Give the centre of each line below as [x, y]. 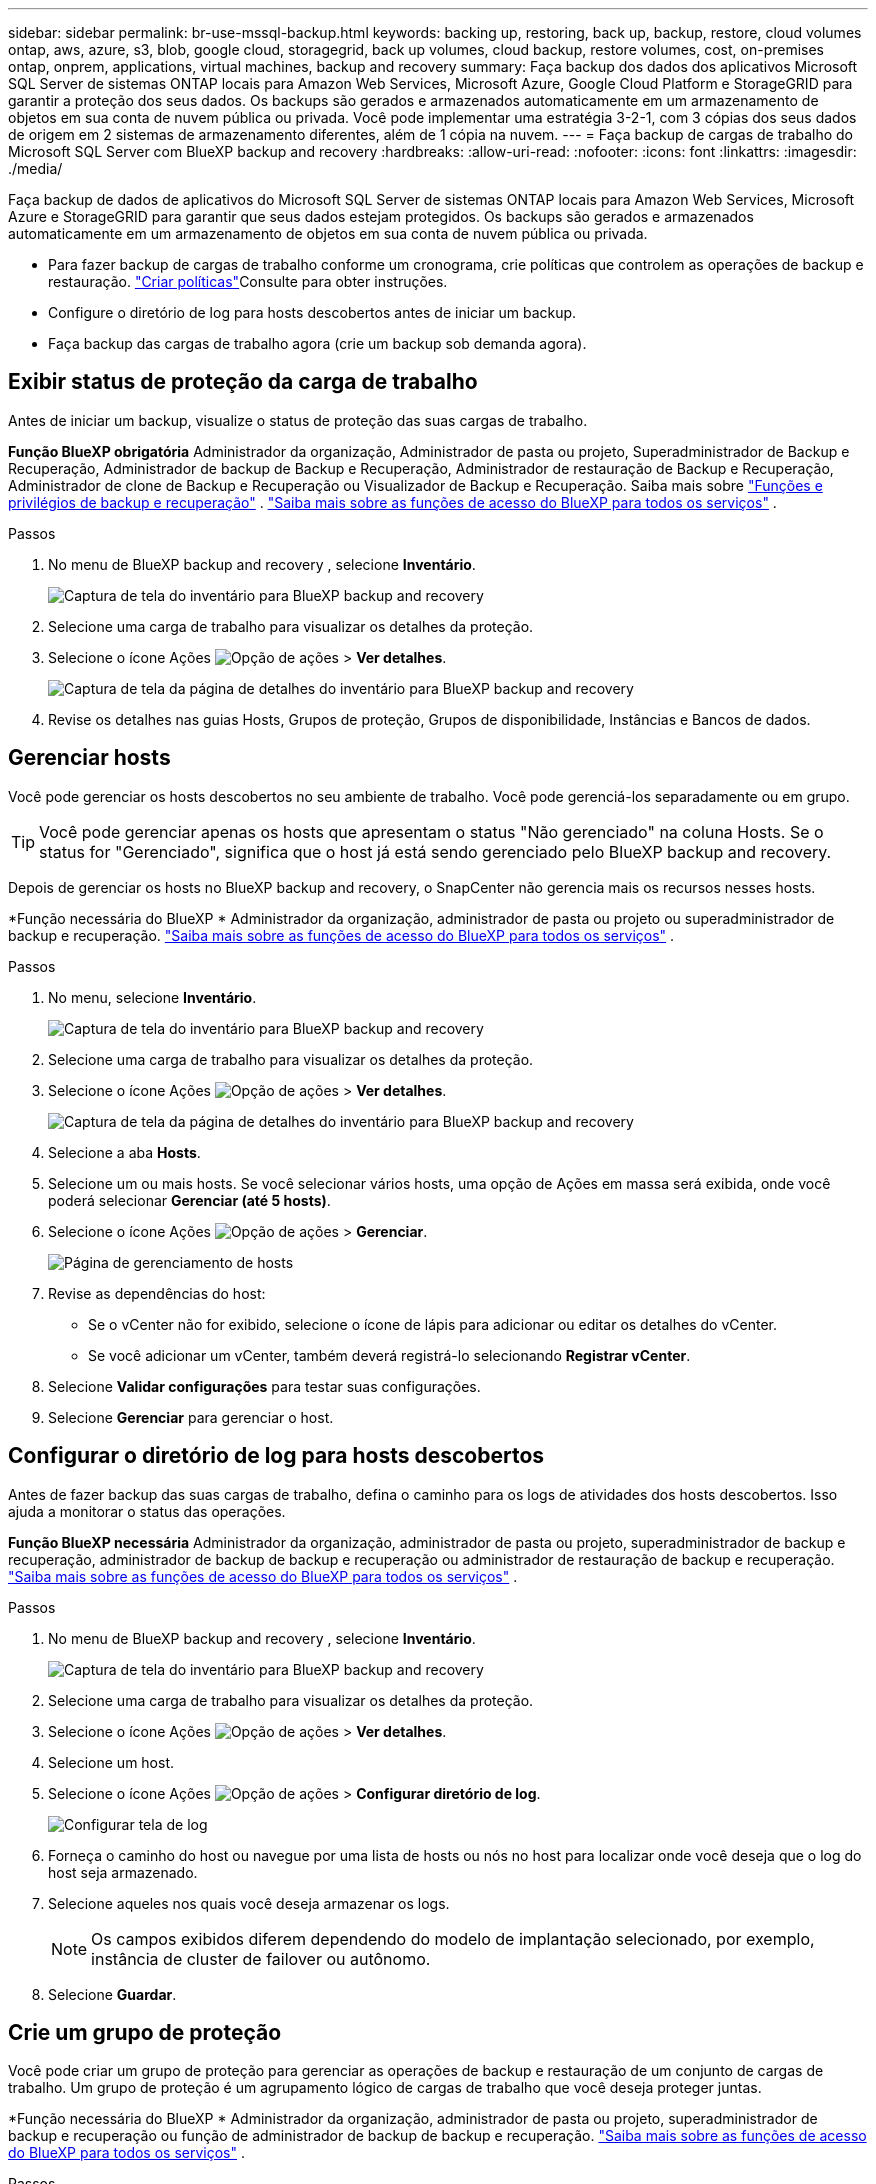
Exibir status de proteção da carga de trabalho [243, 382]
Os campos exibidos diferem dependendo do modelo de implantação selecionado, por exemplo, [453, 1938]
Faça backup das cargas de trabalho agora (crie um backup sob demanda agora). [317, 343]
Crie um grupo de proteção [145, 2032]
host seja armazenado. [123, 1872]
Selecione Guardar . [112, 1994]
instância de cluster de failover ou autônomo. [261, 1958]
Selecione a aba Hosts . [124, 1152]
